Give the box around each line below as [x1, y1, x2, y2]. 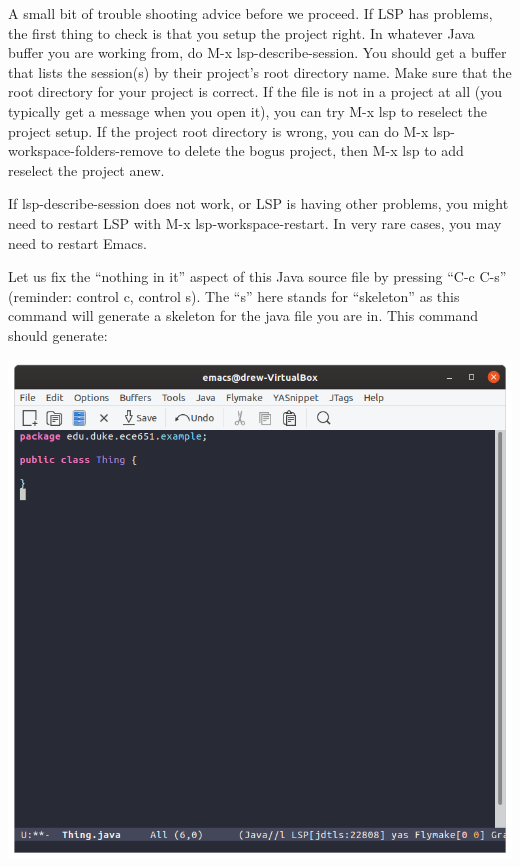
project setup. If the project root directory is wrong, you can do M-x [8, 120, 429, 141]
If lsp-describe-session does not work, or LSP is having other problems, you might [8, 193, 509, 214]
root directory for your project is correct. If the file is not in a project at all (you [8, 81, 503, 102]
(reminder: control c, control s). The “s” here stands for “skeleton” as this [8, 285, 460, 306]
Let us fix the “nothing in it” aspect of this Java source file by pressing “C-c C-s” [8, 266, 507, 287]
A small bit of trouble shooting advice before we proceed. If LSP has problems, [8, 3, 493, 23]
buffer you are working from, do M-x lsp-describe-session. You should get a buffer [8, 42, 507, 63]
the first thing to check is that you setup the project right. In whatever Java [8, 22, 475, 43]
